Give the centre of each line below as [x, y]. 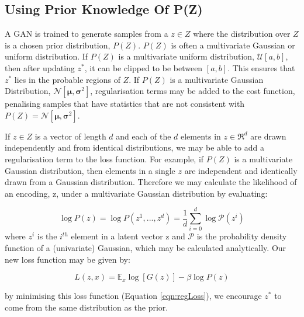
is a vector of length [70, 136]
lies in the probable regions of [67, 79]
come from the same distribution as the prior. [87, 307]
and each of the [144, 136]
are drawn [268, 136]
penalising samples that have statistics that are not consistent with [125, 104]
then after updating [40, 67]
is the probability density [242, 236]
